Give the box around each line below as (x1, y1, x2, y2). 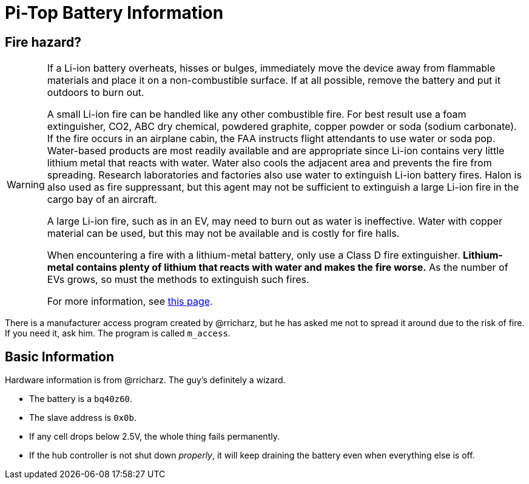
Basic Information (5, 349, 115, 364)
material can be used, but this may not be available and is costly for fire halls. (47, 227, 400, 240)
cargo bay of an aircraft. (47, 193, 157, 206)
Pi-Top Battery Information (5, 2, 224, 23)
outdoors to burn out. (47, 86, 144, 99)
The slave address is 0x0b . (29, 412, 136, 423)
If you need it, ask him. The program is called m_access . (5, 328, 231, 339)
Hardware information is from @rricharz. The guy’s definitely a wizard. (5, 375, 286, 386)
